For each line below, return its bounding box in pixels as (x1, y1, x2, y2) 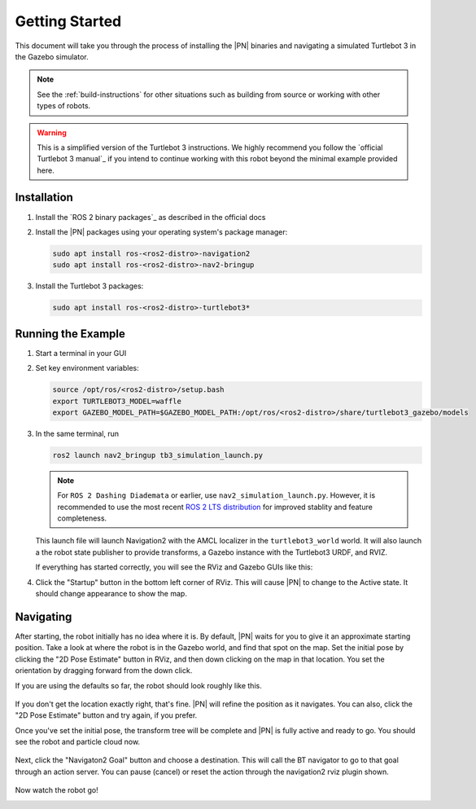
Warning (37, 127, 67, 138)
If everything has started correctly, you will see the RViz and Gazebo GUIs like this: (35, 562, 313, 572)
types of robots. (37, 101, 91, 111)
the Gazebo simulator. (15, 51, 89, 61)
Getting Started (15, 12, 122, 30)
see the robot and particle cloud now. (15, 737, 141, 747)
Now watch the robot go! (15, 785, 98, 795)
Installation (15, 191, 73, 204)
